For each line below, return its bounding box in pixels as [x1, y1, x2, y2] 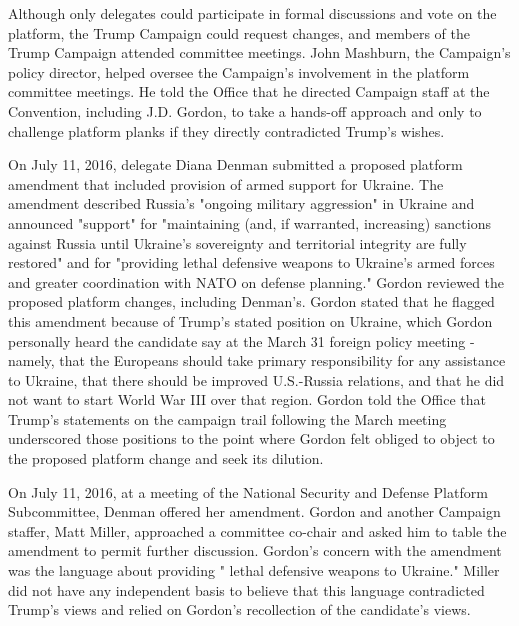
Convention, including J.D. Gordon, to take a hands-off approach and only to [8, 100, 482, 121]
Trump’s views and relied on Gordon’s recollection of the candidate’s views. [8, 599, 471, 620]
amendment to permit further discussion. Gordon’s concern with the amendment [8, 540, 502, 561]
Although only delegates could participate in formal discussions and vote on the [8, 3, 497, 23]
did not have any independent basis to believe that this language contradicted [8, 579, 485, 600]
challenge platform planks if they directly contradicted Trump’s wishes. [8, 120, 445, 141]
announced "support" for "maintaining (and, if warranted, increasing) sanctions [8, 212, 491, 233]
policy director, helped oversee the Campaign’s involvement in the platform [8, 61, 470, 82]
